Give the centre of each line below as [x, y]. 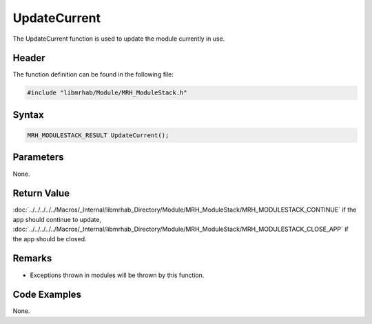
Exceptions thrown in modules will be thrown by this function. [117, 275]
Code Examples [47, 295]
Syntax [28, 115]
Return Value [41, 193]
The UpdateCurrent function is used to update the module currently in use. [119, 39]
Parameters [38, 158]
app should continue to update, [57, 219]
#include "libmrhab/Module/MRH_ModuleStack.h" [107, 93]
